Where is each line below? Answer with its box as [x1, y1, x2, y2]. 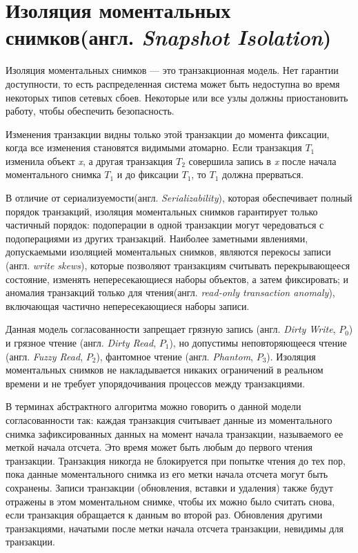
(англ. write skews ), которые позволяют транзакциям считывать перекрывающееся [6, 258, 350, 273]
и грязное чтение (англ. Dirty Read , [6, 336, 157, 349]
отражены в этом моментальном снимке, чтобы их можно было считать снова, [6, 494, 335, 508]
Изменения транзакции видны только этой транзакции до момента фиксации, [6, 126, 330, 141]
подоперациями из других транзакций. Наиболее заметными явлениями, [6, 231, 308, 245]
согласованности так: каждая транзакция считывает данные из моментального [6, 412, 332, 427]
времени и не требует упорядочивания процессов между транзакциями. [6, 376, 305, 390]
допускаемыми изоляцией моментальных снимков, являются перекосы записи [6, 244, 331, 259]
